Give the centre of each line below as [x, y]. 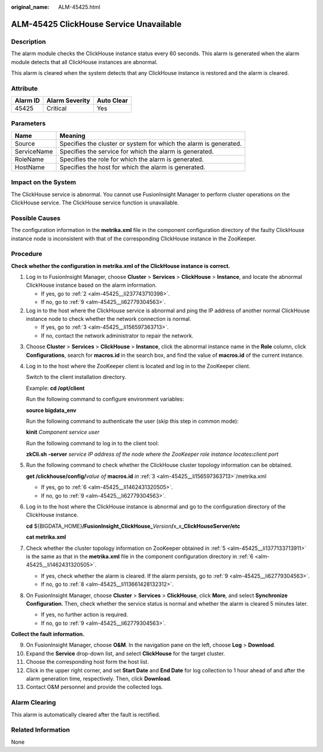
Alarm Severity [68, 101]
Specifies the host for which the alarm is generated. [132, 167]
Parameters [28, 124]
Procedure [27, 254]
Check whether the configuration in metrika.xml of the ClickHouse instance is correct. [121, 266]
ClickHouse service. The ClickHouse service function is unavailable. [95, 202]
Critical [57, 109]
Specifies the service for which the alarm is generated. [137, 151]
